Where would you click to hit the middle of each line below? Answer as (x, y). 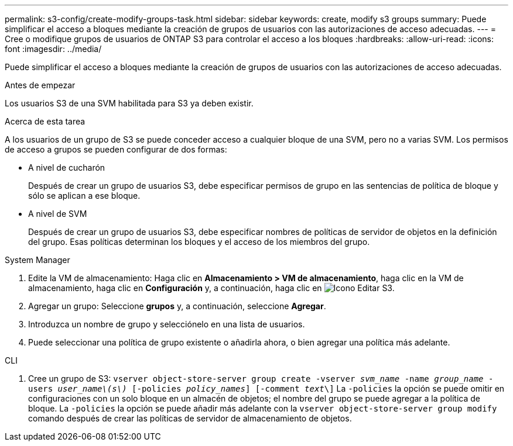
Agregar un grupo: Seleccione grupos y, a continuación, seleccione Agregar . (177, 306)
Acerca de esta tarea (45, 121)
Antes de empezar (40, 85)
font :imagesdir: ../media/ (53, 49)
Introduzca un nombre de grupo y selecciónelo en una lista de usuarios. (167, 324)
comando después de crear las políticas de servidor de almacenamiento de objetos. (190, 418)
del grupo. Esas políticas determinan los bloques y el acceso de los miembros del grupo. (199, 242)
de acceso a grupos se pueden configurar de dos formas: (116, 149)
